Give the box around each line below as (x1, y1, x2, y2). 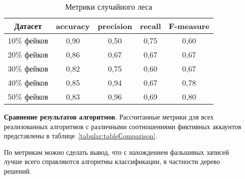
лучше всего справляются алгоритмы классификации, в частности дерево (4, 156, 220, 166)
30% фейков (8, 63, 49, 74)
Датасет (14, 20, 42, 31)
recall (140, 20, 161, 31)
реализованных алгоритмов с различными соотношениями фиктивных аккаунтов (4, 121, 242, 131)
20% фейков (8, 49, 49, 60)
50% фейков (8, 91, 49, 102)
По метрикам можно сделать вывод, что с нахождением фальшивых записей (4, 147, 229, 157)
